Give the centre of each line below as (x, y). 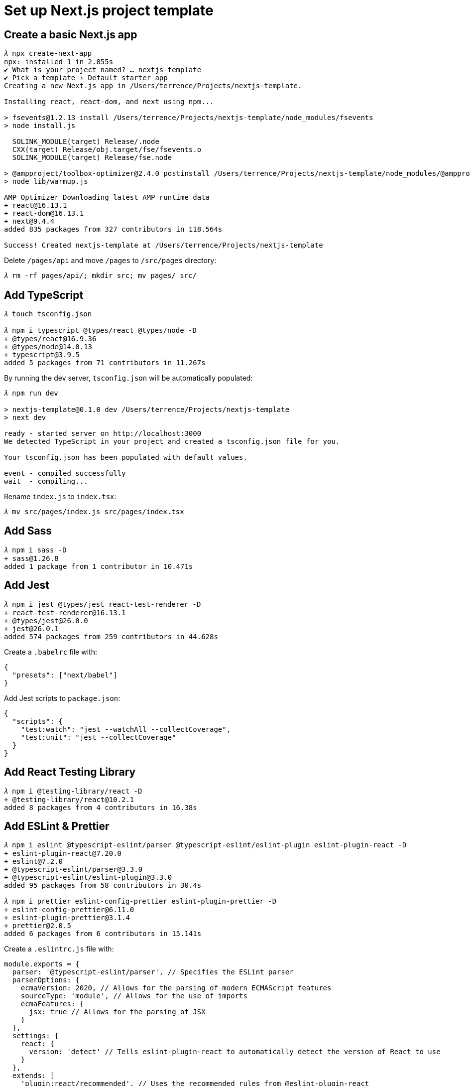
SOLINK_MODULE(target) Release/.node (86, 142)
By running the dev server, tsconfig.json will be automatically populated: (128, 378)
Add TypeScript (44, 295)
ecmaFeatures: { (52, 1004)
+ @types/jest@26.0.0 (46, 620)
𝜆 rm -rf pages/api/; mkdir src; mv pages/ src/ (100, 276)
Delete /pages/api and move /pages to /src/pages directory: (110, 261)
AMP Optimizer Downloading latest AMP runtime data (107, 198)
